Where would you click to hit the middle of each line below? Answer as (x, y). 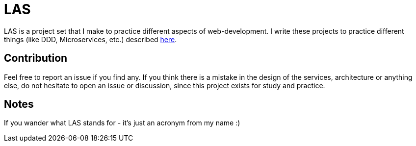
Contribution (36, 58)
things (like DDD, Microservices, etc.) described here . (91, 39)
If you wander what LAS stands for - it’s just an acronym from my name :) (122, 123)
